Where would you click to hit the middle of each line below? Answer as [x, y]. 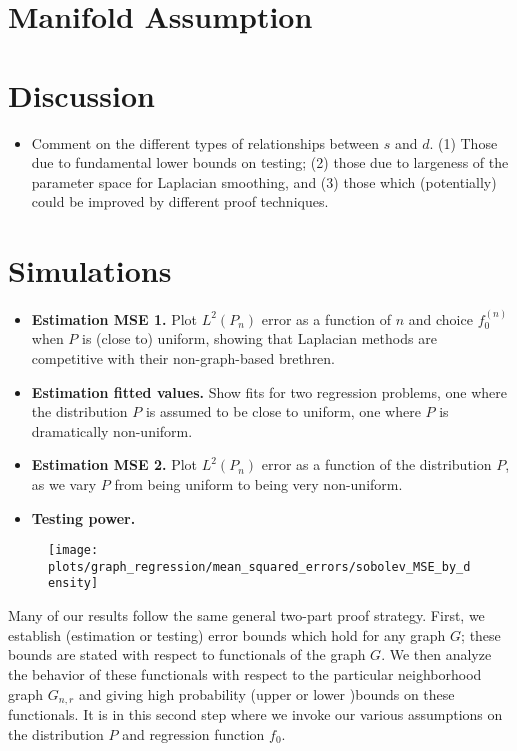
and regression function [193, 733]
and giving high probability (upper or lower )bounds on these [266, 693]
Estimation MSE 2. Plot [114, 464]
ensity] [73, 583]
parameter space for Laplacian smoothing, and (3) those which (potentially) [264, 181]
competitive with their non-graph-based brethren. [183, 358]
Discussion [81, 94]
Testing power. [83, 517]
